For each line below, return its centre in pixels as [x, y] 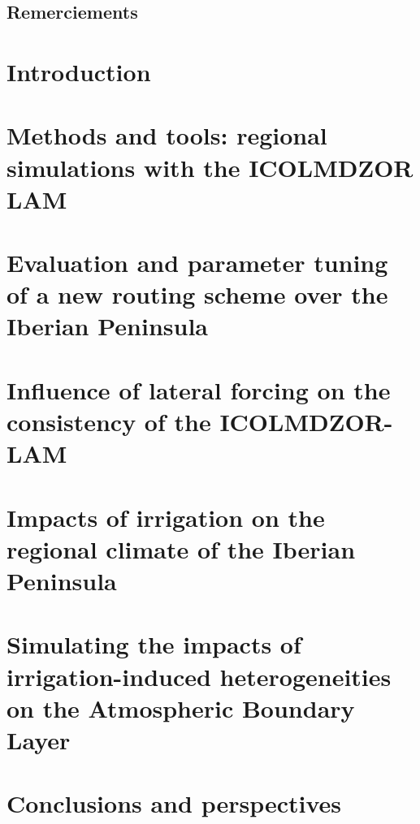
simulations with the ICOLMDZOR [210, 167]
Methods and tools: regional [167, 135]
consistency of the [109, 422]
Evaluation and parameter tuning [197, 263]
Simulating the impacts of [154, 644]
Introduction [79, 71]
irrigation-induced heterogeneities [199, 676]
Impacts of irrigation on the [166, 517]
